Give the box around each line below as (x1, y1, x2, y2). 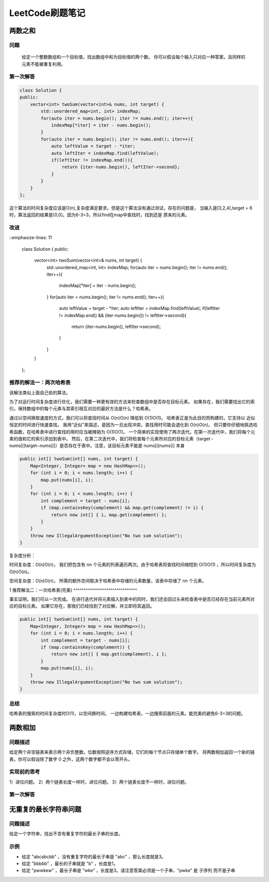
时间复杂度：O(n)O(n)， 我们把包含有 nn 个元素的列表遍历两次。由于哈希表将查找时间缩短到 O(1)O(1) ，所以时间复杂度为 (9, 562, 256, 568)
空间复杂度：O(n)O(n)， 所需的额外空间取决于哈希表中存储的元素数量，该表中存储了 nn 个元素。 (9, 578, 207, 584)
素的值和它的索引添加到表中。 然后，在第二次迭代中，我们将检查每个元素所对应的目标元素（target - (9, 436, 214, 441)
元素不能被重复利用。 (21, 61, 66, 67)
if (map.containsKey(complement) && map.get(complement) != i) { (40, 505, 204, 511)
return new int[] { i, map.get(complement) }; (51, 512, 167, 518)
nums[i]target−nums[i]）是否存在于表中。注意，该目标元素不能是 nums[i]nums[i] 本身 (9, 442, 185, 448)
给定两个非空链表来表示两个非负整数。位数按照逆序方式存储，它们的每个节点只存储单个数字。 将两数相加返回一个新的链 (9, 749, 255, 755)
